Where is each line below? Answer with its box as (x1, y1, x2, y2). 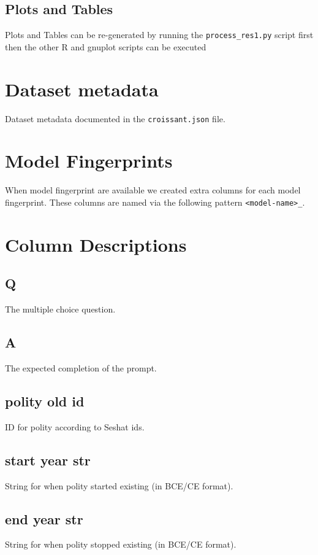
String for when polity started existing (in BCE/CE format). (5, 479, 233, 492)
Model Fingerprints (5, 148, 173, 173)
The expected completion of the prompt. (5, 361, 157, 374)
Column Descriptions (5, 231, 187, 257)
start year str (5, 450, 91, 469)
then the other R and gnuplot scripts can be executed (5, 40, 206, 53)
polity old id (5, 391, 85, 410)
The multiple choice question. (5, 303, 116, 316)
